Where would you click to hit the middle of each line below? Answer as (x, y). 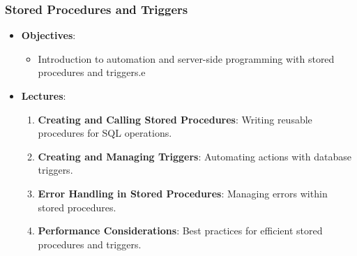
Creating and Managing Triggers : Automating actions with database (195, 156)
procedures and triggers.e (92, 72)
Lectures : (44, 96)
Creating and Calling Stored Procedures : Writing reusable (175, 119)
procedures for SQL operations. (105, 133)
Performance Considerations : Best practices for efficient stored (180, 231)
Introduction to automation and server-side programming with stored (186, 58)
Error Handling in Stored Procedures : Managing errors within (183, 193)
